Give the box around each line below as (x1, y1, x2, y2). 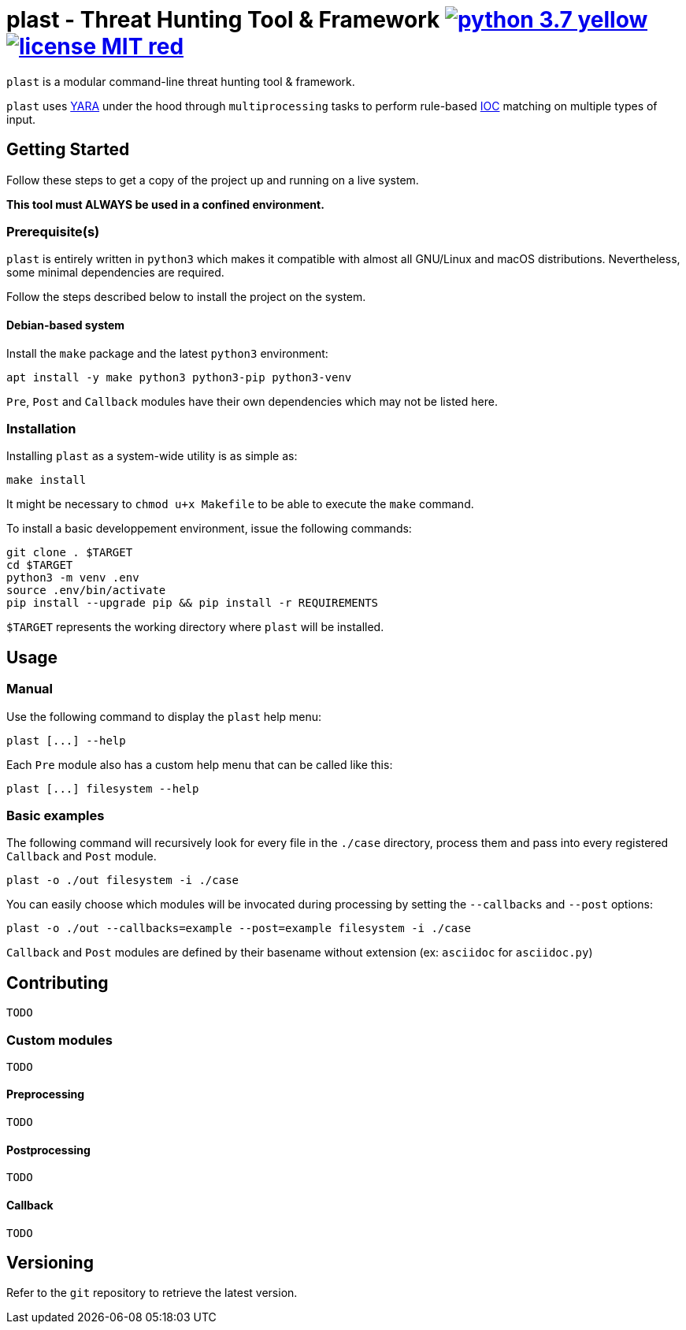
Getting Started (6, 139, 130, 160)
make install (6, 474, 87, 487)
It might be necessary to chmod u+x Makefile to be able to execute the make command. (6, 497, 474, 511)
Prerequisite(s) (6, 223, 100, 240)
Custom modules (6, 1031, 113, 1048)
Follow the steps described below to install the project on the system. (6, 290, 366, 304)
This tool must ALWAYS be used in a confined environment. (6, 197, 324, 211)
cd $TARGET (6, 559, 73, 572)
